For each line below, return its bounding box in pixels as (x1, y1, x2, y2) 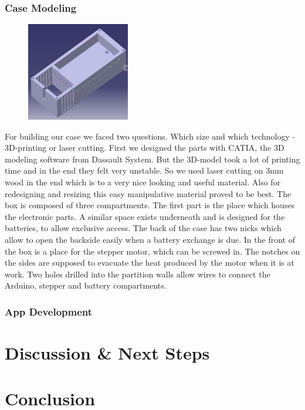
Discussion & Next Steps (5, 340, 210, 364)
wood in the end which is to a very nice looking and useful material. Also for (5, 175, 281, 188)
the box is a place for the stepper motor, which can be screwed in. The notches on (5, 245, 300, 257)
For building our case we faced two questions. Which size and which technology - (5, 130, 296, 142)
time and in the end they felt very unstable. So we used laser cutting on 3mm (5, 164, 284, 177)
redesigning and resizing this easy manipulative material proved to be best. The (5, 187, 292, 199)
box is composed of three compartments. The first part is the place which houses (5, 199, 295, 211)
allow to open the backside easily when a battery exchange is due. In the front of (5, 233, 295, 245)
